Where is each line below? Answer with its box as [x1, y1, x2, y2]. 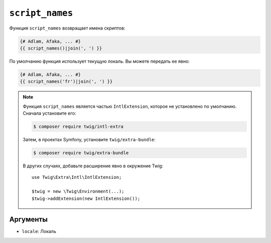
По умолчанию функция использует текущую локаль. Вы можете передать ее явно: [9, 58, 190, 64]
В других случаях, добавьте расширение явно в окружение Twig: [23, 163, 164, 169]
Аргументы [9, 215, 48, 224]
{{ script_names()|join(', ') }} [20, 45, 102, 51]
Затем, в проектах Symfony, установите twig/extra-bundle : [23, 137, 156, 143]
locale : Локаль [22, 228, 56, 234]
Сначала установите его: [23, 110, 76, 116]
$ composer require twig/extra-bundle [33, 150, 129, 155]
